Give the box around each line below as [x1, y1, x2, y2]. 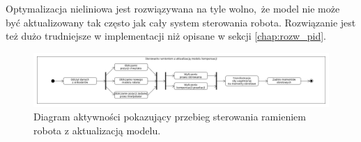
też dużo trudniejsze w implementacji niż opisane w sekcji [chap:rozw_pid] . [6, 29, 326, 43]
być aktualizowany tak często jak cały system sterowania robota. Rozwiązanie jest [6, 15, 356, 29]
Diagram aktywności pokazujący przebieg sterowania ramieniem [33, 109, 306, 124]
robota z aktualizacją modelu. [33, 123, 161, 137]
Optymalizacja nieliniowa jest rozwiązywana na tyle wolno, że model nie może [6, 1, 340, 15]
